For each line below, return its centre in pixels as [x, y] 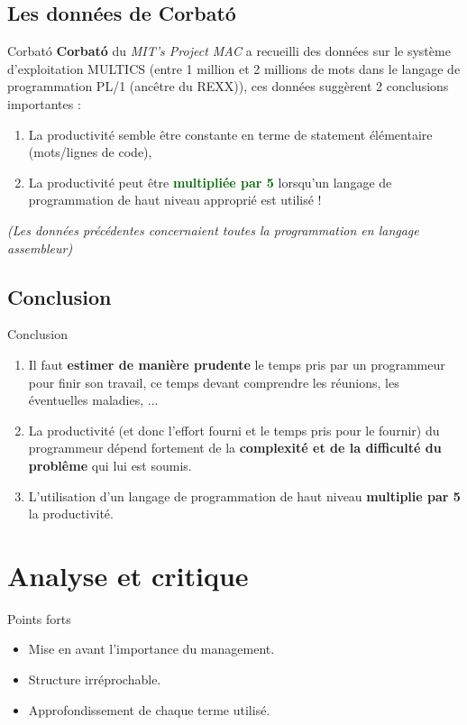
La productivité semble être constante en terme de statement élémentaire [230, 134]
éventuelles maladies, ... [93, 400]
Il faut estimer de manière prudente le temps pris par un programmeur [237, 364]
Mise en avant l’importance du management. [151, 649]
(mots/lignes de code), [90, 152]
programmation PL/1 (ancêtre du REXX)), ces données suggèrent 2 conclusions [228, 86]
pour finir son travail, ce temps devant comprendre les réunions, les [214, 382]
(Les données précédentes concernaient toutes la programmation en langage [213, 229]
